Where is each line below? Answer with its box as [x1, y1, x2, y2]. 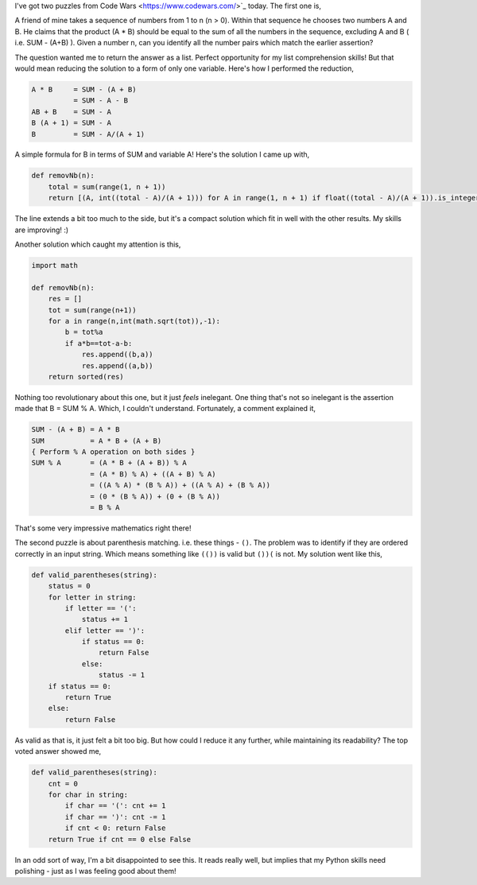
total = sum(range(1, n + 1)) [48, 182, 166, 191]
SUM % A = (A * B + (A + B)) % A [31, 458, 187, 468]
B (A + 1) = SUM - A [31, 118, 111, 127]
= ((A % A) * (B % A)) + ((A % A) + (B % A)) [90, 481, 271, 490]
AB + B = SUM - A [31, 107, 111, 116]
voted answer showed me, [14, 747, 102, 756]
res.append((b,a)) [81, 350, 154, 359]
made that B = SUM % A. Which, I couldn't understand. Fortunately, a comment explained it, [14, 404, 316, 413]
